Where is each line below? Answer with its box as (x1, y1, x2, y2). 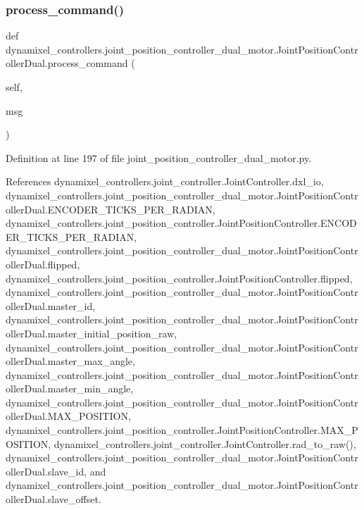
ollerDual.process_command (6, 56, 128, 70)
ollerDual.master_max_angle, (6, 354, 135, 368)
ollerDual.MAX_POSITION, (6, 409, 131, 423)
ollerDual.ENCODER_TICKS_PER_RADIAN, (6, 201, 215, 216)
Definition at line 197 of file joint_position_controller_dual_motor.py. (6, 150, 312, 165)
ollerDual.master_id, (6, 298, 96, 313)
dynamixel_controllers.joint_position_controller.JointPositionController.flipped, (6, 270, 353, 285)
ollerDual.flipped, (6, 256, 80, 271)
